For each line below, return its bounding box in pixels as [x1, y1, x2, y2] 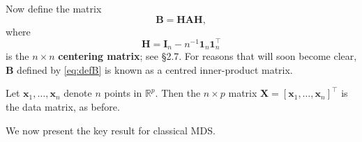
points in [104, 86, 142, 100]
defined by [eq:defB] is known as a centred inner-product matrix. [17, 62, 293, 77]
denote [63, 86, 92, 100]
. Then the [155, 86, 201, 100]
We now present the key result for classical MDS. [6, 123, 216, 137]
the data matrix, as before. [6, 99, 120, 113]
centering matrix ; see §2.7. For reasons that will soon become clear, [58, 49, 357, 63]
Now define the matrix [6, 1, 102, 15]
